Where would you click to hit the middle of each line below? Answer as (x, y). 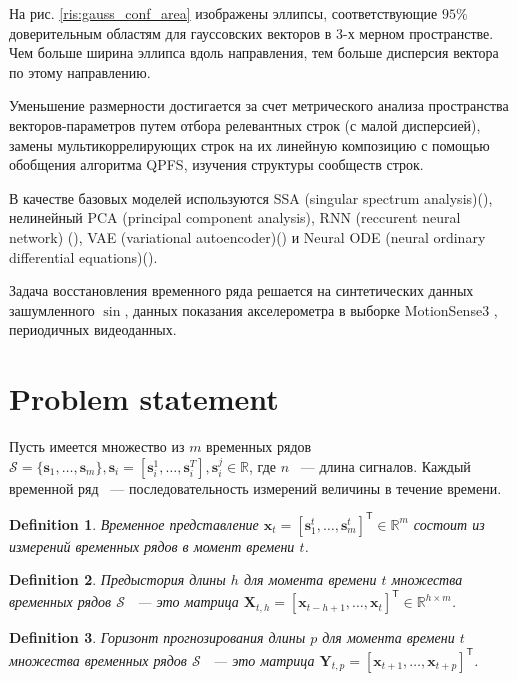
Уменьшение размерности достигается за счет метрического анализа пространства (259, 105)
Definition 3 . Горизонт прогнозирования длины (157, 637)
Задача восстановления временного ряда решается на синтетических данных (241, 290)
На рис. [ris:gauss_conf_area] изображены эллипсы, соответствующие (223, 13)
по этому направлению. (80, 71)
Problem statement (144, 398)
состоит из (449, 523)
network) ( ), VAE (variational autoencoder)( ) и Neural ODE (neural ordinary (247, 236)
